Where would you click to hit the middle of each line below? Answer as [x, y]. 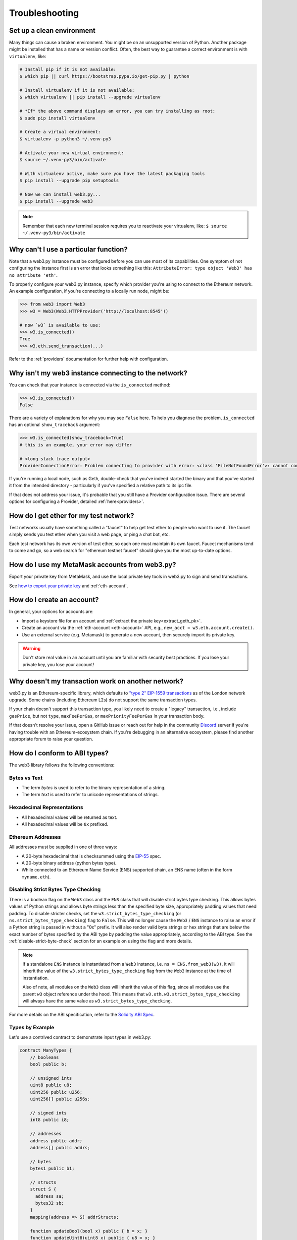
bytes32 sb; [50, 1203]
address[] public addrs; [60, 1147]
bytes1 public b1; [52, 1169]
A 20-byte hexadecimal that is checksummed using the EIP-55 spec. [91, 856]
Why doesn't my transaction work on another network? [96, 681]
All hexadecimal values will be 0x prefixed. [65, 824]
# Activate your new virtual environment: [72, 153]
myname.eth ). [36, 877]
